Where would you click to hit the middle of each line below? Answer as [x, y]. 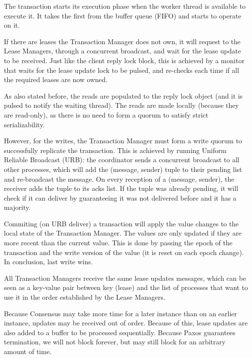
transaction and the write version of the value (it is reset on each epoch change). [124, 252]
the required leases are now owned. [56, 79]
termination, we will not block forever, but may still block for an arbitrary [115, 342]
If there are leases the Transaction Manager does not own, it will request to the [122, 41]
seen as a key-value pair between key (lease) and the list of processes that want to [126, 287]
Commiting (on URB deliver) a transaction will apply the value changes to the [121, 223]
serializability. [24, 124]
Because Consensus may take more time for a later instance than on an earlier [121, 313]
